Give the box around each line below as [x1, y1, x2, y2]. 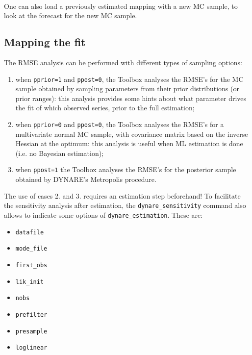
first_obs [15, 261, 48, 269]
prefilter [15, 311, 48, 318]
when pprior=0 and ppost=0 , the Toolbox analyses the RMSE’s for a [15, 119, 224, 129]
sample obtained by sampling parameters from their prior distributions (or [15, 83, 239, 94]
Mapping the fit [4, 34, 86, 50]
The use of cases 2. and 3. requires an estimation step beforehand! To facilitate [4, 190, 241, 201]
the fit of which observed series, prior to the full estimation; [15, 102, 195, 113]
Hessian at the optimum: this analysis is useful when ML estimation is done [15, 138, 243, 149]
